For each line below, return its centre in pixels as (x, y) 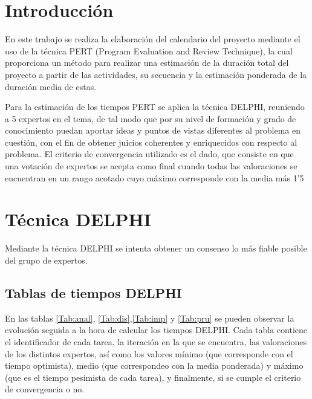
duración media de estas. (51, 86)
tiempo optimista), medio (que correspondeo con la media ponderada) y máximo (154, 365)
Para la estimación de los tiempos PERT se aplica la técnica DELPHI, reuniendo (155, 107)
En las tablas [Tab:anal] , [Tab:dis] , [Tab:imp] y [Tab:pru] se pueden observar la (150, 318)
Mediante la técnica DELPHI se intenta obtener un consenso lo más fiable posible (156, 248)
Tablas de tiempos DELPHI (93, 292)
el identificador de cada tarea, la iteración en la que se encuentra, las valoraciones (156, 341)
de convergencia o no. (45, 389)
